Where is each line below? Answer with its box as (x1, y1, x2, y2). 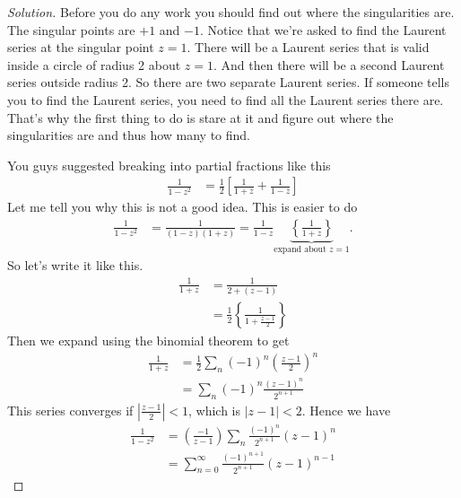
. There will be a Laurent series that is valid (187, 38, 430, 57)
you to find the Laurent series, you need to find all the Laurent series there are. (7, 90, 444, 109)
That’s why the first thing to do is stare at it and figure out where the (7, 108, 394, 127)
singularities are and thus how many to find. (7, 126, 250, 144)
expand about (274, 244, 326, 254)
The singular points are (7, 20, 135, 39)
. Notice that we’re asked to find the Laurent (199, 20, 447, 39)
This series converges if (7, 400, 134, 419)
